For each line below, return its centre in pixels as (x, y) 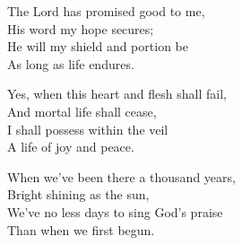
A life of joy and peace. (71, 147)
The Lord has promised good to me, (106, 11)
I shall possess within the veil (88, 129)
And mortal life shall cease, (82, 111)
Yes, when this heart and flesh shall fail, (117, 94)
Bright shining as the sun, (78, 194)
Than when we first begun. (81, 229)
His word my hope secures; (81, 28)
